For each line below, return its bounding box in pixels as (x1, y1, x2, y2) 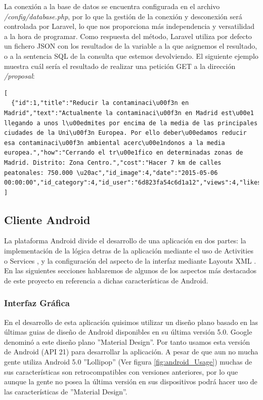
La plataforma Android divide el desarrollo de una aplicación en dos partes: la (4, 235, 246, 246)
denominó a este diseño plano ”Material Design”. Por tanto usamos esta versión (4, 336, 250, 347)
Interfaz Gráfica (4, 297, 70, 309)
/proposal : (4, 70, 35, 81)
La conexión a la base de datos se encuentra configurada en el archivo (4, 1, 220, 11)
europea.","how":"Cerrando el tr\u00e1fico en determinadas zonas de (4, 149, 243, 157)
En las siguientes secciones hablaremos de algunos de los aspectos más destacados (4, 265, 256, 276)
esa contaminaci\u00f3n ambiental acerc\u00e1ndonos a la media (4, 139, 225, 147)
